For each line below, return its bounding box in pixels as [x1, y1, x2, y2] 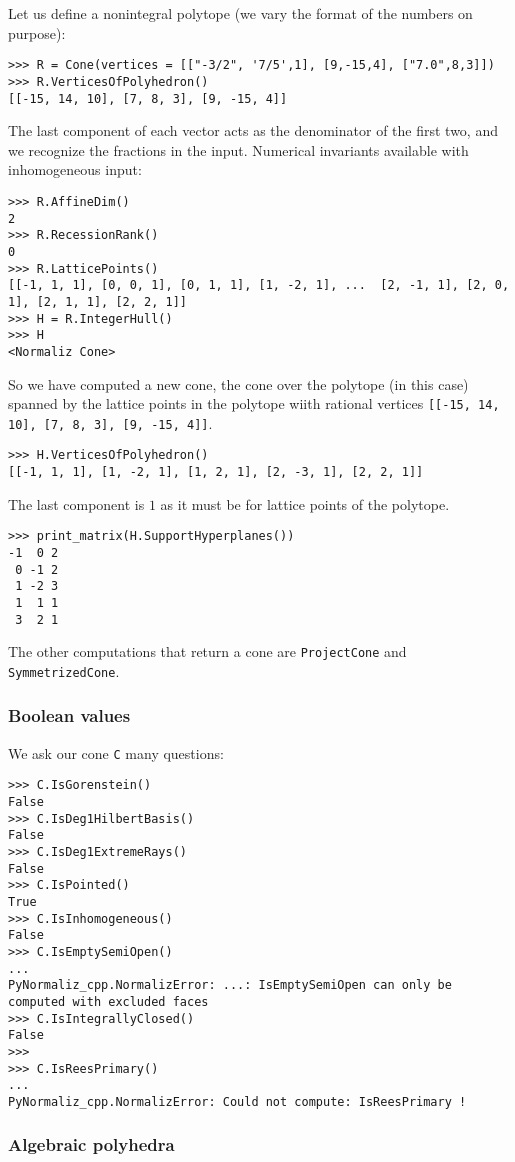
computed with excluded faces [8, 994, 209, 1009]
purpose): [8, 22, 66, 43]
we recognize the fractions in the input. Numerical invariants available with [8, 139, 469, 160]
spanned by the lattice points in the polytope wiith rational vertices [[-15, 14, [8, 393, 500, 414]
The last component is [8, 493, 145, 514]
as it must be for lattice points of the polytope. [160, 493, 450, 514]
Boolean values [8, 703, 131, 728]
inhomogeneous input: [8, 159, 142, 180]
